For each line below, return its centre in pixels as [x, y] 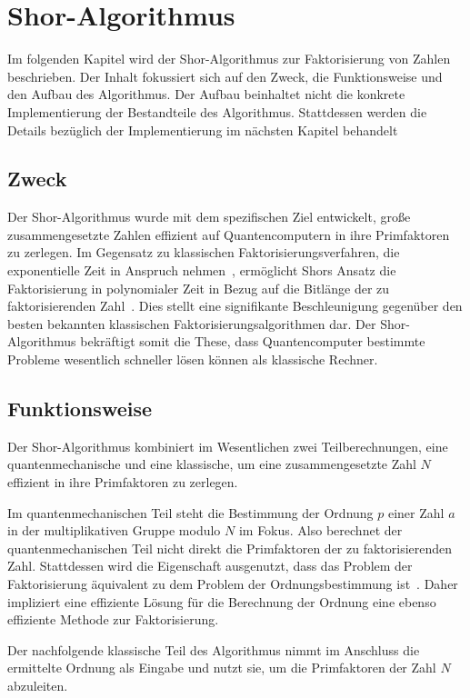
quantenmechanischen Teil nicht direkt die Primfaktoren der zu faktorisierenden [230, 548]
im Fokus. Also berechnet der [320, 530]
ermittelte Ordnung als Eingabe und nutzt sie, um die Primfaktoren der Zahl [222, 668]
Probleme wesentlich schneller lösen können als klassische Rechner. [193, 359]
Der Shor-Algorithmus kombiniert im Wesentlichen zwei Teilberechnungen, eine [228, 446]
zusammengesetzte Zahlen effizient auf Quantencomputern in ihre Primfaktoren [229, 234]
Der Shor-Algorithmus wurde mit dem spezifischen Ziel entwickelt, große [209, 217]
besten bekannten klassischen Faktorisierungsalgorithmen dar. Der [192, 323]
